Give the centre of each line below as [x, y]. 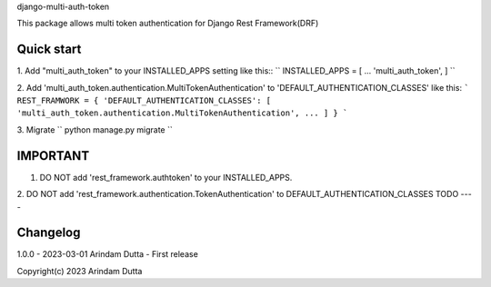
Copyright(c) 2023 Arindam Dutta [80, 271]
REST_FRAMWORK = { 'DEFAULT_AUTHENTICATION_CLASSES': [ [144, 101]
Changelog [49, 233]
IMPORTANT [53, 156]
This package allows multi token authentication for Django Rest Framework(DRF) [168, 24]
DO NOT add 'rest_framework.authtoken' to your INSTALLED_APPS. [166, 177]
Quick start [49, 49]
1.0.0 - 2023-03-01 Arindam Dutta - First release [108, 254]
